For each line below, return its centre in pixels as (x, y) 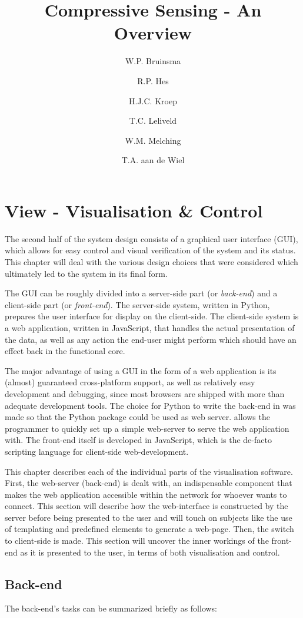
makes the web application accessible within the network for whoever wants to (146, 494)
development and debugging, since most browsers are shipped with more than (145, 393)
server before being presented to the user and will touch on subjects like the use (149, 517)
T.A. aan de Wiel (153, 160)
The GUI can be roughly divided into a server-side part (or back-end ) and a (141, 293)
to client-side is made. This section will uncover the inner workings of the (137, 541)
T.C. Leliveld (153, 120)
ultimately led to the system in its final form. (86, 273)
